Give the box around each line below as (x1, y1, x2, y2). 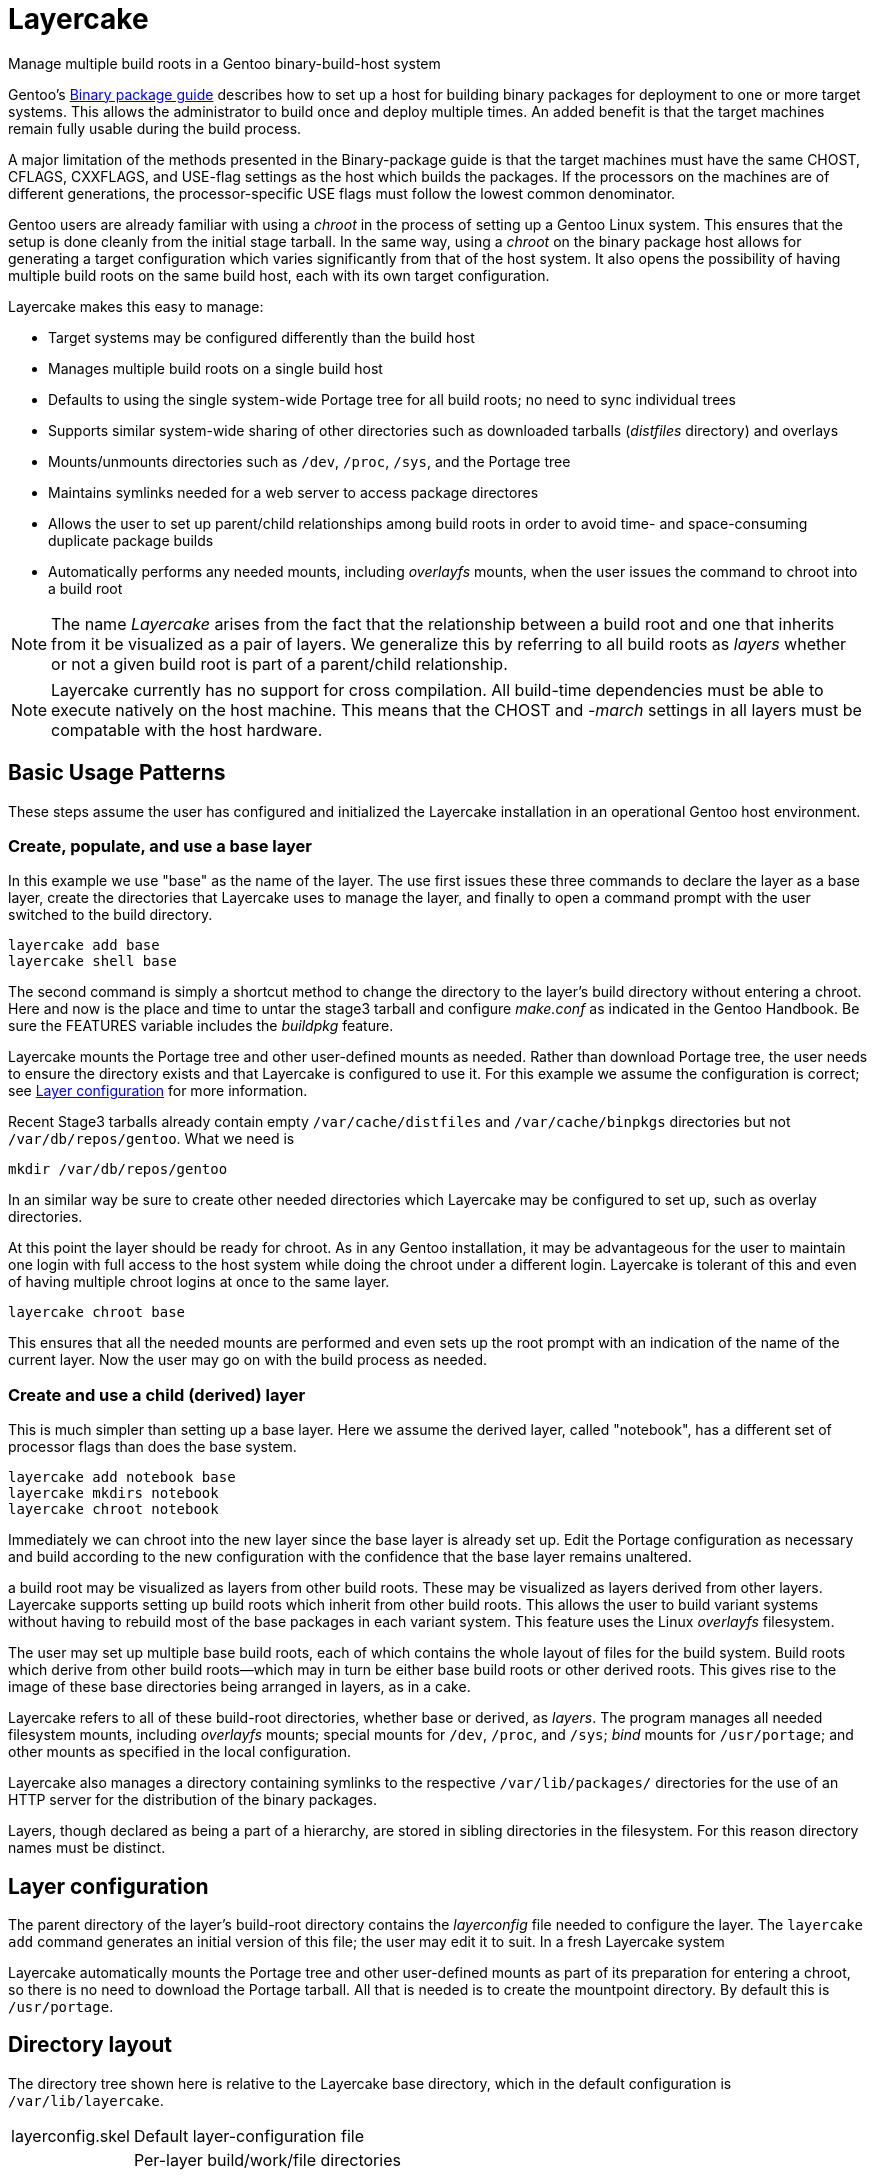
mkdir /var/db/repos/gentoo (8, 1161, 228, 1178)
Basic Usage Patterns (8, 760, 226, 786)
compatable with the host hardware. (51, 719, 323, 740)
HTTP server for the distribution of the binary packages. (8, 1791, 377, 1809)
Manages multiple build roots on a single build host (48, 359, 383, 377)
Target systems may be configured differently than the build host (48, 328, 475, 346)
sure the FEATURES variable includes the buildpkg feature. (8, 1017, 394, 1035)
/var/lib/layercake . (8, 2091, 164, 2109)
